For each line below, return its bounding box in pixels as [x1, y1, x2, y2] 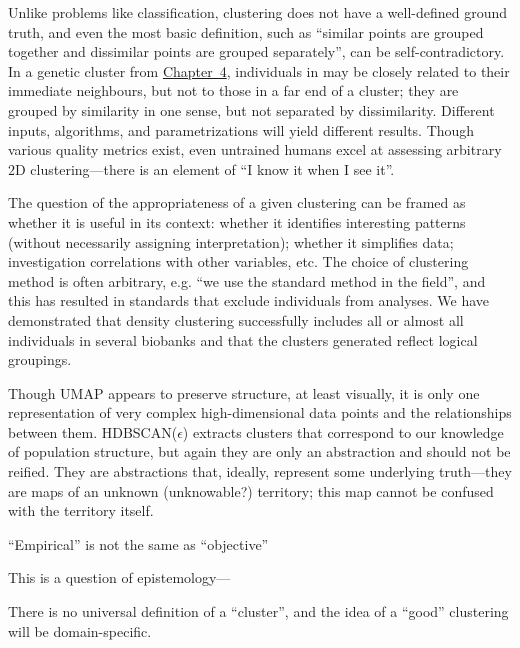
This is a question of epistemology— [8, 567, 231, 588]
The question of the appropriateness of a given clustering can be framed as [8, 192, 466, 213]
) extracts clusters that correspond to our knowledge [182, 421, 504, 442]
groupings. [8, 349, 72, 370]
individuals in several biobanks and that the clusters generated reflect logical [8, 329, 478, 350]
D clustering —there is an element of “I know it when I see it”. [15, 158, 395, 179]
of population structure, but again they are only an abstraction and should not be [8, 441, 511, 462]
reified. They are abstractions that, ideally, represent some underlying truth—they [8, 461, 512, 482]
